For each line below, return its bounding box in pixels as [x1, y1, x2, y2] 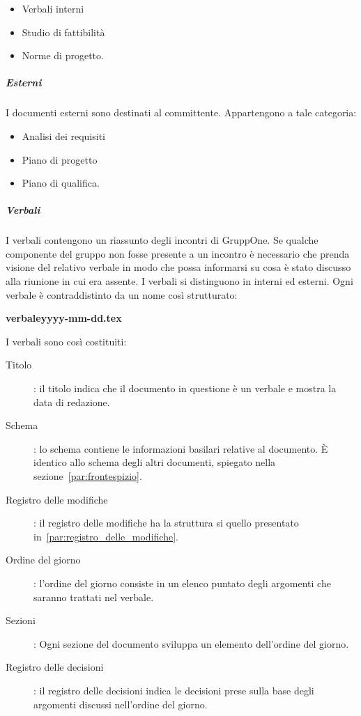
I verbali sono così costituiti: [6, 334, 127, 348]
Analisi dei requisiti [22, 128, 106, 143]
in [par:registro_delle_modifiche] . [33, 529, 178, 543]
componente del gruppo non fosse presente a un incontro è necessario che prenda [6, 246, 350, 260]
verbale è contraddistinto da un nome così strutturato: [6, 287, 238, 302]
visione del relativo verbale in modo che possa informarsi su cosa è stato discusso [6, 260, 351, 274]
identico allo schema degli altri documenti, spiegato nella [33, 455, 276, 469]
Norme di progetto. [22, 48, 104, 63]
